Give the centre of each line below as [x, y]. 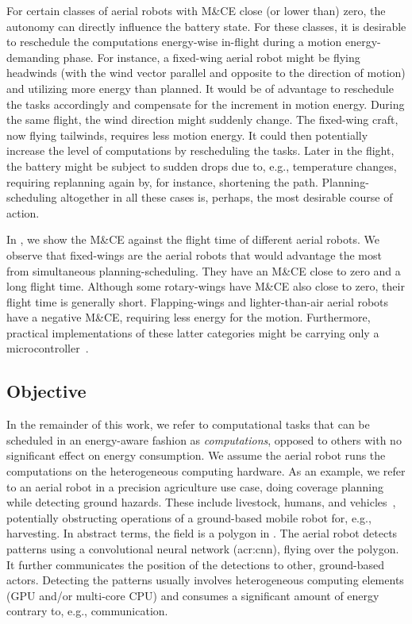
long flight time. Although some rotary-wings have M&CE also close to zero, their [206, 286]
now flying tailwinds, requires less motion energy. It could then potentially [187, 135]
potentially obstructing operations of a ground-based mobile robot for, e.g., [189, 517]
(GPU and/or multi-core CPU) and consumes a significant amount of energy [193, 595]
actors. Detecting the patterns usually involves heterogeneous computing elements [205, 580]
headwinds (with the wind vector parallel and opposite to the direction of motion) [206, 73]
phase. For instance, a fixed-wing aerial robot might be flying [212, 57]
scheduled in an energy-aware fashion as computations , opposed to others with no [204, 439]
